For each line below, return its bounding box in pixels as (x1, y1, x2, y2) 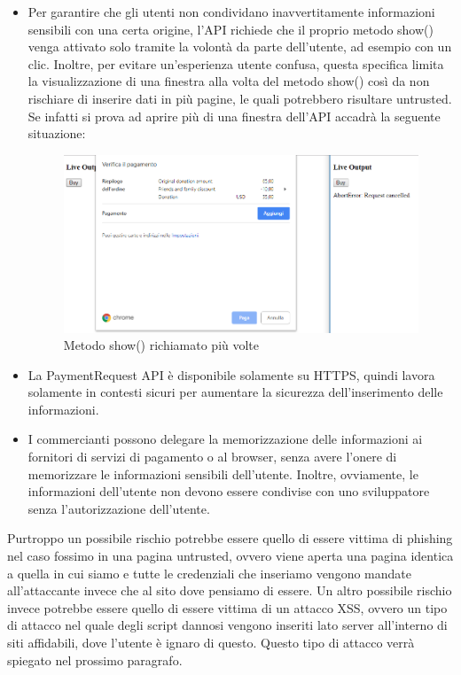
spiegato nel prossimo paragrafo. (7, 650, 183, 669)
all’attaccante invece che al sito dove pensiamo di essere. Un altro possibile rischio (7, 581, 452, 600)
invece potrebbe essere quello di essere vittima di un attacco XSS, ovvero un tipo (7, 598, 448, 617)
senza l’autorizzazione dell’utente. (27, 499, 210, 517)
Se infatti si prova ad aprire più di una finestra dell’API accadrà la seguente (27, 106, 441, 125)
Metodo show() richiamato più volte (63, 336, 260, 354)
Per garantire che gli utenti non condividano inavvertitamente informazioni (27, 3, 435, 20)
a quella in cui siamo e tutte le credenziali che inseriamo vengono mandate (7, 563, 411, 582)
